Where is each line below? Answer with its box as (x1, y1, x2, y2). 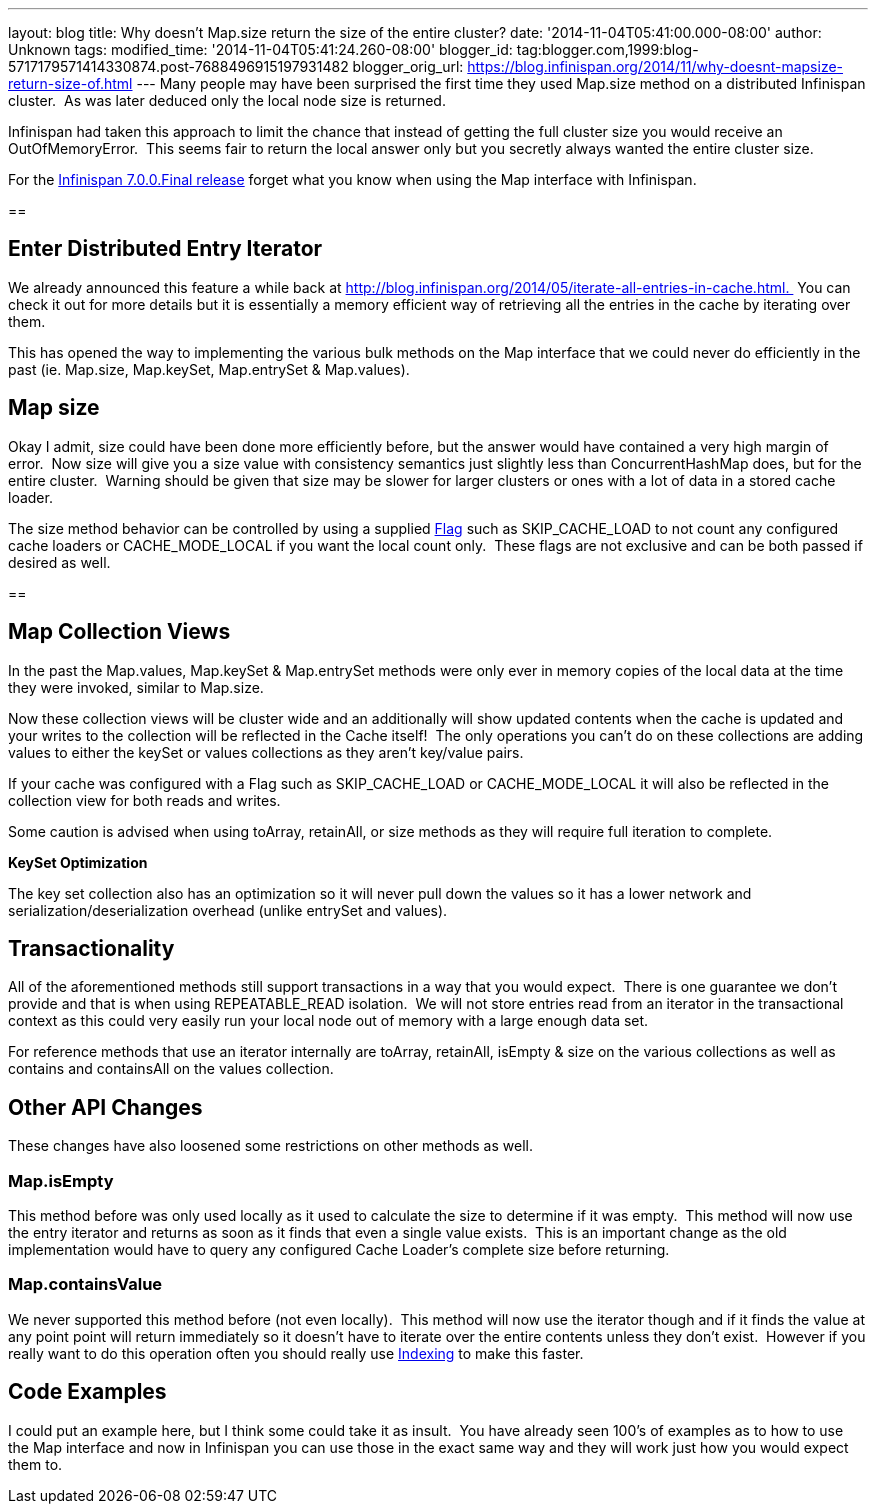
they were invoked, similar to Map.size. (8, 678, 264, 696)
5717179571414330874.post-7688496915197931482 (8, 58, 349, 75)
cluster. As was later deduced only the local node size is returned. (8, 92, 446, 109)
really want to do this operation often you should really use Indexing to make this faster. (8, 1344, 584, 1362)
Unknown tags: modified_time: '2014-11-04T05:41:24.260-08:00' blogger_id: (8, 41, 513, 58)
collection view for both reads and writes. (8, 791, 281, 809)
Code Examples (8, 1379, 167, 1405)
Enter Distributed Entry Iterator (8, 236, 323, 262)
